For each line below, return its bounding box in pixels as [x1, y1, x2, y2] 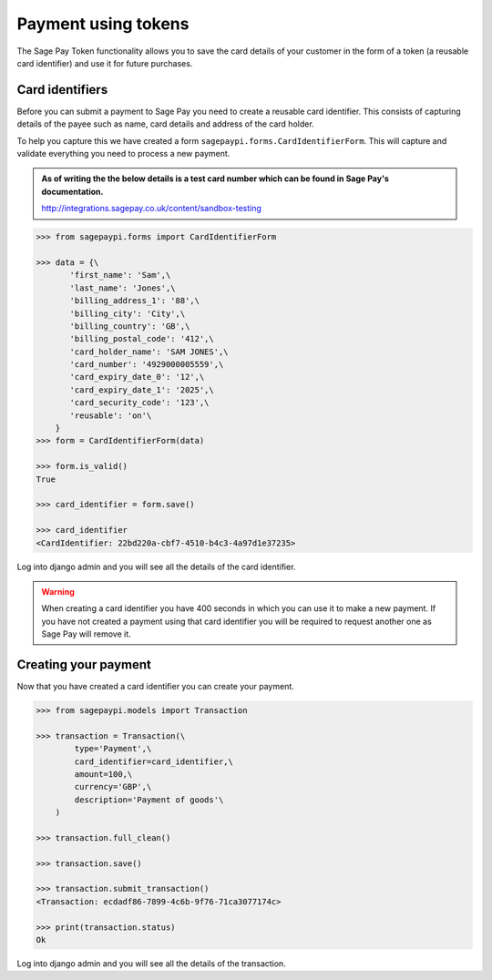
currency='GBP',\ [74, 781, 152, 792]
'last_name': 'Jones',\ [69, 282, 177, 293]
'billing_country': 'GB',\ [69, 321, 190, 332]
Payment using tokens [16, 14, 190, 34]
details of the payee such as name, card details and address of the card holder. [16, 118, 314, 129]
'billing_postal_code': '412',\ [69, 333, 214, 344]
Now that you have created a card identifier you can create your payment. [16, 681, 295, 691]
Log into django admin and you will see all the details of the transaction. [16, 958, 286, 969]
